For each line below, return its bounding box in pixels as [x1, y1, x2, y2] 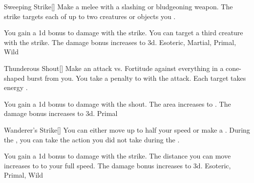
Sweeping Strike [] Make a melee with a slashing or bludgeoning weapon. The [4, 1, 233, 11]
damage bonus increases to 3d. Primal [4, 108, 118, 118]
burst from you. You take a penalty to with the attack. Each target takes [27, 72, 246, 83]
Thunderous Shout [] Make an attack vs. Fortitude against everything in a [4, 63, 224, 73]
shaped [4, 72, 25, 83]
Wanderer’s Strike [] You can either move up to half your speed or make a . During [4, 124, 250, 135]
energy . [4, 82, 28, 92]
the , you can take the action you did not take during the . [4, 134, 180, 144]
